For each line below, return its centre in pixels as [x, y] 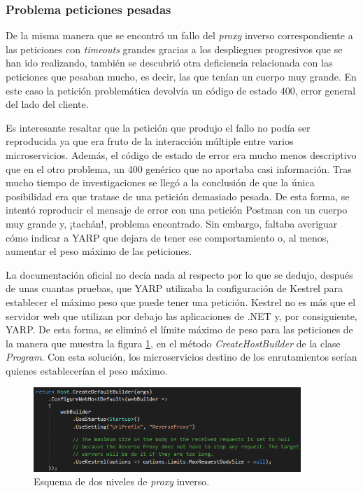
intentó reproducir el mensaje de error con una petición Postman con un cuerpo [177, 210]
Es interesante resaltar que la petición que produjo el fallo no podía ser [158, 127]
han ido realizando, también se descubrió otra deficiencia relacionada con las [169, 63]
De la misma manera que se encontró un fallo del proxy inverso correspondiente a [179, 35]
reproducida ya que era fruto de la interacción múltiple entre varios [150, 141]
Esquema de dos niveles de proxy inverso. [122, 481]
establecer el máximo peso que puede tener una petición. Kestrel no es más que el [181, 301]
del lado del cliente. [47, 104]
